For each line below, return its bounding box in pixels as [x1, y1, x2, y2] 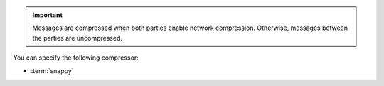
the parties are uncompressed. [32, 33, 123, 42]
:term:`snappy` [31, 66, 74, 75]
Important [32, 11, 63, 19]
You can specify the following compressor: [13, 53, 139, 62]
